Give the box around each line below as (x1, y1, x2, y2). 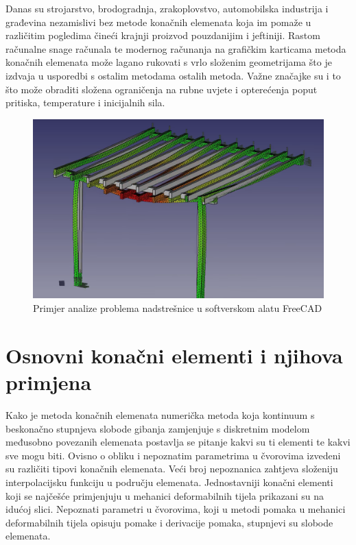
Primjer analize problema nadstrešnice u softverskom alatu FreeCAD (33, 301, 322, 315)
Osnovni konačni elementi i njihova (5, 341, 343, 369)
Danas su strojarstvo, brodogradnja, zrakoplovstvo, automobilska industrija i (5, 1, 329, 15)
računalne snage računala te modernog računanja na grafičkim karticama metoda (5, 41, 346, 56)
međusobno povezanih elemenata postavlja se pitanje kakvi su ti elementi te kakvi (5, 435, 351, 449)
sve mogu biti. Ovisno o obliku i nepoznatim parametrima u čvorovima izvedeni (5, 448, 341, 462)
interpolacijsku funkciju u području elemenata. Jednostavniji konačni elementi (5, 474, 333, 489)
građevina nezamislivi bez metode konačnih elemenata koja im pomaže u (5, 14, 311, 29)
